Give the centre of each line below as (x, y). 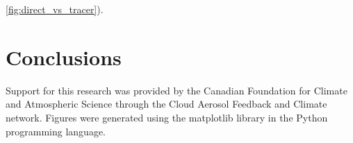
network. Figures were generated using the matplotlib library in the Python (167, 117)
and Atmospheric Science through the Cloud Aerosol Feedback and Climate (166, 104)
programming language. (56, 131)
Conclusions (64, 57)
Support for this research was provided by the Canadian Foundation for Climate (176, 90)
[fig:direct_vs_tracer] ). (55, 9)
